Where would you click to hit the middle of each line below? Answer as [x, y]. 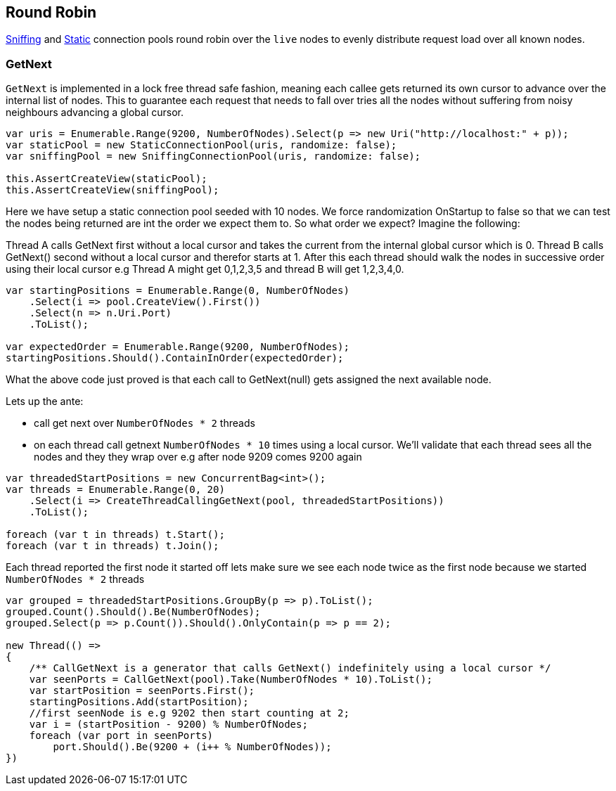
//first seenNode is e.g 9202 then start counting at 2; [189, 713]
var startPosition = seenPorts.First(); [142, 691]
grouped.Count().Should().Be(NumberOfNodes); [133, 612]
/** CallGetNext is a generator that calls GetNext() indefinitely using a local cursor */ [290, 668]
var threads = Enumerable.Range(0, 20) [115, 490]
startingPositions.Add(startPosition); [139, 702]
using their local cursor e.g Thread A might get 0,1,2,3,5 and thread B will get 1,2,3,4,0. [205, 269]
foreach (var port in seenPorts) [121, 736]
